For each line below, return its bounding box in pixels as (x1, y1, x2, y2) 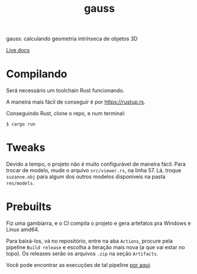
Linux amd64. (6, 226, 40, 233)
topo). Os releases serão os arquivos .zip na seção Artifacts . (6, 250, 159, 257)
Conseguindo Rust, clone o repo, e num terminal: (6, 110, 125, 117)
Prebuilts (6, 200, 51, 214)
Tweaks (6, 141, 46, 154)
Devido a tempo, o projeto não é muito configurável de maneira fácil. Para (6, 160, 186, 167)
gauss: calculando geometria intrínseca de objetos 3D (6, 35, 138, 43)
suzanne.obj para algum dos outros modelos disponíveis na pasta (6, 173, 166, 180)
